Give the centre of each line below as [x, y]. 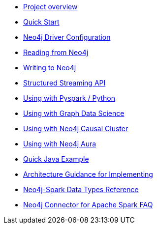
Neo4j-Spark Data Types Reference [81, 189]
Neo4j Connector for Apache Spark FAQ [88, 205]
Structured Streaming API [64, 83]
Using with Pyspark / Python [69, 98]
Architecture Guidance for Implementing [88, 174]
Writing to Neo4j [50, 68]
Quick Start [41, 22]
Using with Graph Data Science [74, 113]
